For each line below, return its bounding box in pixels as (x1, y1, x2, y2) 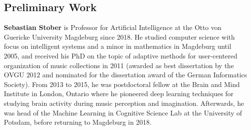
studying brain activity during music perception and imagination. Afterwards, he (4, 98, 244, 108)
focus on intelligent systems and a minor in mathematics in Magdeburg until (4, 41, 232, 51)
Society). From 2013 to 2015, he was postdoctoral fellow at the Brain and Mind (4, 79, 240, 89)
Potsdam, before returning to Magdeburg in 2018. (4, 117, 152, 127)
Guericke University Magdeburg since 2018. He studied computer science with (4, 31, 235, 42)
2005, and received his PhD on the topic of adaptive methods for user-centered (4, 50, 237, 60)
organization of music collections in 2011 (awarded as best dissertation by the (4, 60, 234, 70)
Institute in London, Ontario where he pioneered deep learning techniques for (4, 88, 234, 99)
